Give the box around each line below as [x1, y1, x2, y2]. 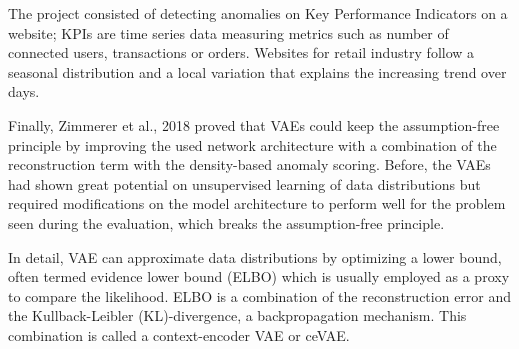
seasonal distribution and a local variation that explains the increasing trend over [8, 61, 507, 82]
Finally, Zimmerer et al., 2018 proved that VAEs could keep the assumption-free [8, 114, 500, 135]
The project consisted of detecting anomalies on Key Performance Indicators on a [8, 3, 508, 23]
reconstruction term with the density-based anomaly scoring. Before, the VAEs [8, 154, 491, 175]
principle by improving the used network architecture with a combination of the [8, 134, 497, 155]
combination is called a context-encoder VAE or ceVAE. [8, 324, 350, 345]
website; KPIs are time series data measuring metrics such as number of [8, 22, 449, 43]
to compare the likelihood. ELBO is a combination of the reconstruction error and [8, 285, 512, 306]
